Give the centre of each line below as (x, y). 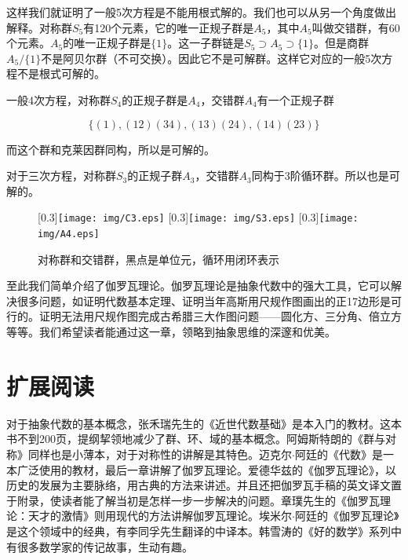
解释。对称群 (39, 27)
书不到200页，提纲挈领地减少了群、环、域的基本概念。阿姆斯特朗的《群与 (196, 439)
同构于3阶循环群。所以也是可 (326, 176)
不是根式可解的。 (61, 73)
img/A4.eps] (69, 234)
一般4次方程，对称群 (58, 99)
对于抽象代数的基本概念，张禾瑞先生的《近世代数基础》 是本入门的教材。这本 (204, 423)
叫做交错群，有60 (356, 27)
